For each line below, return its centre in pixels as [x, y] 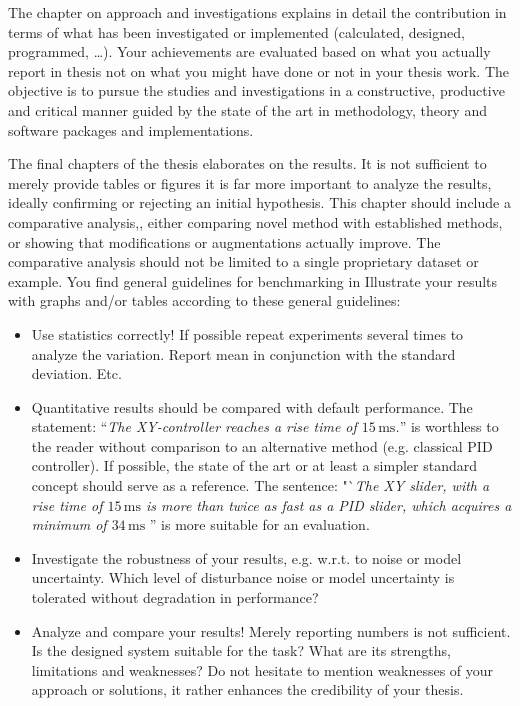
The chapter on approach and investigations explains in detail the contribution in [257, 12]
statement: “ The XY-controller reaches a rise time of [194, 426]
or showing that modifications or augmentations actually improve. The [224, 241]
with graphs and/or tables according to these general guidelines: [204, 300]
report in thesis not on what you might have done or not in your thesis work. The [259, 70]
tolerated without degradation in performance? [175, 597]
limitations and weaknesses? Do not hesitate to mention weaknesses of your [262, 669]
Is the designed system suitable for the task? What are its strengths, [241, 650]
